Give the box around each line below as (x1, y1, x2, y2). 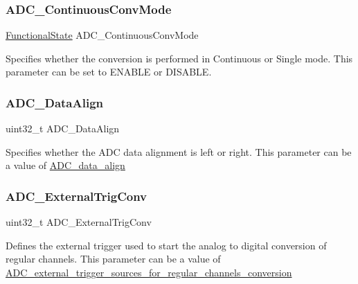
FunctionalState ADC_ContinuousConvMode (6, 28, 199, 42)
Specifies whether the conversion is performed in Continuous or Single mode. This (6, 51, 353, 65)
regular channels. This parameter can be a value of (6, 251, 221, 266)
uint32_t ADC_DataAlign (6, 121, 120, 136)
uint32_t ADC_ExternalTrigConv (6, 215, 152, 229)
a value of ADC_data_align (6, 158, 125, 172)
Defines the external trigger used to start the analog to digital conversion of (6, 238, 327, 252)
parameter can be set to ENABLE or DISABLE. (6, 64, 212, 79)
